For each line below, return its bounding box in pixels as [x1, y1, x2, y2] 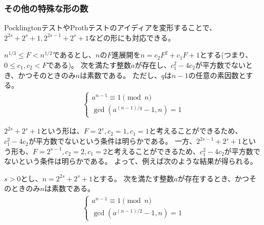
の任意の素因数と [188, 69, 246, 80]
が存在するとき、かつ [177, 173, 249, 183]
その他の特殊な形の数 [4, 2, 88, 14]
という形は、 [40, 125, 84, 136]
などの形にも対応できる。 [89, 32, 175, 43]
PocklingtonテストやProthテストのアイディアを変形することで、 [4, 22, 217, 33]
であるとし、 [52, 49, 96, 60]
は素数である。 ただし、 [80, 69, 161, 80]
